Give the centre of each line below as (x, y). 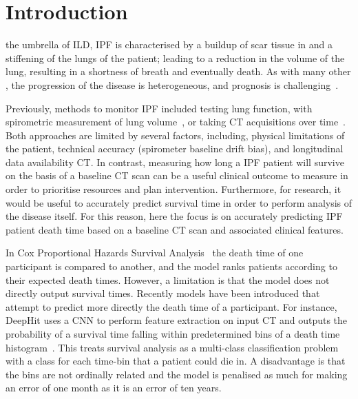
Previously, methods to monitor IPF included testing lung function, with (159, 108)
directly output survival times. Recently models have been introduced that (163, 293)
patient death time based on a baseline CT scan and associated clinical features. (175, 229)
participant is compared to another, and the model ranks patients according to (171, 266)
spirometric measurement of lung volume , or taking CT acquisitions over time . (176, 122)
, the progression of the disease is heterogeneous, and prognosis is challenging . (172, 84)
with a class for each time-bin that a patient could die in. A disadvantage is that (176, 361)
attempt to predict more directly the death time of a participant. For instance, (171, 306)
